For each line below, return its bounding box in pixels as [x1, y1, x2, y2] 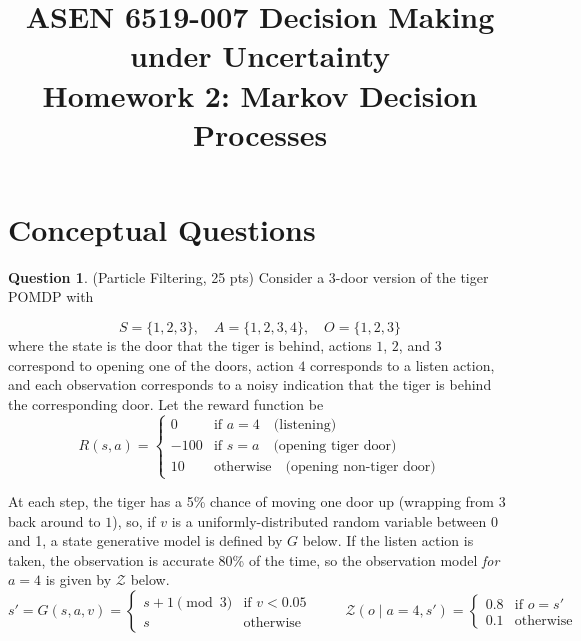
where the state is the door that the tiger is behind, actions [8, 335, 372, 356]
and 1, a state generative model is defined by [8, 530, 283, 551]
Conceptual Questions [8, 208, 316, 249]
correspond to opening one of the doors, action [8, 354, 294, 375]
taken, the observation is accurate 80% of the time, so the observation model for [8, 549, 500, 570]
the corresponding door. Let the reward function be [8, 393, 324, 414]
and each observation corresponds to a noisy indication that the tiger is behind [8, 374, 492, 395]
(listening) [273, 417, 337, 432]
